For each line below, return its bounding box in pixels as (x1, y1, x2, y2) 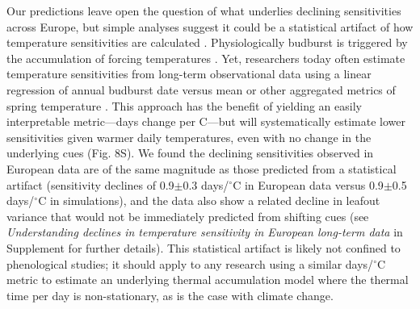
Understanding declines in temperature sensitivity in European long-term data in (6, 223, 403, 240)
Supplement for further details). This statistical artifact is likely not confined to (6, 239, 401, 256)
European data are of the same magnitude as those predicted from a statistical (6, 160, 397, 177)
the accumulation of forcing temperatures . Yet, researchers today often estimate (6, 49, 405, 66)
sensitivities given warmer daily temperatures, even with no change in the (6, 128, 372, 145)
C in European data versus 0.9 (233, 176, 384, 193)
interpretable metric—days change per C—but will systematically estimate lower (6, 113, 405, 130)
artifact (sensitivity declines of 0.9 (6, 176, 174, 193)
